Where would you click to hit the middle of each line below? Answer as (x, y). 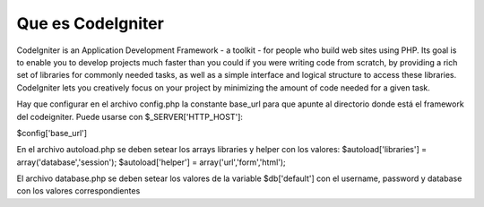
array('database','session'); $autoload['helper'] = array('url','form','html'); (151, 162)
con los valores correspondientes (78, 191)
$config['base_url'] (52, 133)
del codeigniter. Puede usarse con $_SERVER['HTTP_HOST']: (130, 116)
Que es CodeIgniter (91, 23)
